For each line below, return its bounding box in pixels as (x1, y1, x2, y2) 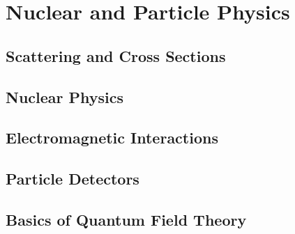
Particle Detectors (6, 168, 139, 189)
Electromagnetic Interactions (6, 127, 218, 148)
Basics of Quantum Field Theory (6, 208, 247, 230)
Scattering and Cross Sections (6, 45, 226, 66)
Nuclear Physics (6, 86, 124, 107)
